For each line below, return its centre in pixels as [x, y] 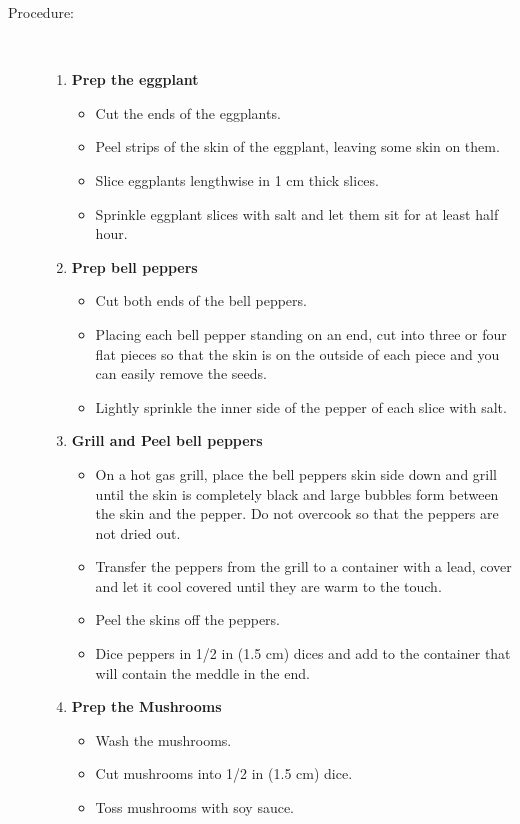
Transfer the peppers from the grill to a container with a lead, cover [303, 566]
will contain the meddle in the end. [202, 672]
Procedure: [41, 12]
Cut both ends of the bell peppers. [201, 300]
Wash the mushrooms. [163, 739]
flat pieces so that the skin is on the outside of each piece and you [297, 353]
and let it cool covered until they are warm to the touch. [268, 585]
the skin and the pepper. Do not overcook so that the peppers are [297, 513]
